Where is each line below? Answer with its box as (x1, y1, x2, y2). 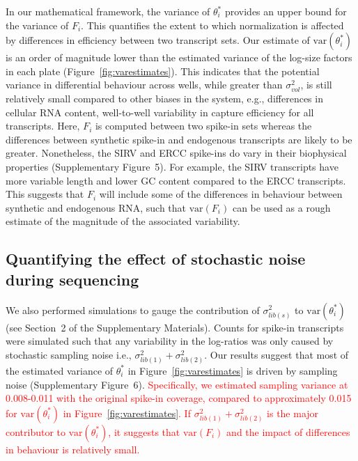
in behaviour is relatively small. (6, 442, 140, 456)
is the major (267, 405, 319, 420)
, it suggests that (108, 424, 180, 439)
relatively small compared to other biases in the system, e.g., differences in (6, 91, 323, 105)
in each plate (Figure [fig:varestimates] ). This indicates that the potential (6, 63, 320, 78)
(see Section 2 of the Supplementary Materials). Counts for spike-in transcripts (6, 320, 344, 334)
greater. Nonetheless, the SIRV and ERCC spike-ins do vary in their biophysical (6, 146, 347, 160)
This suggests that (6, 187, 84, 201)
